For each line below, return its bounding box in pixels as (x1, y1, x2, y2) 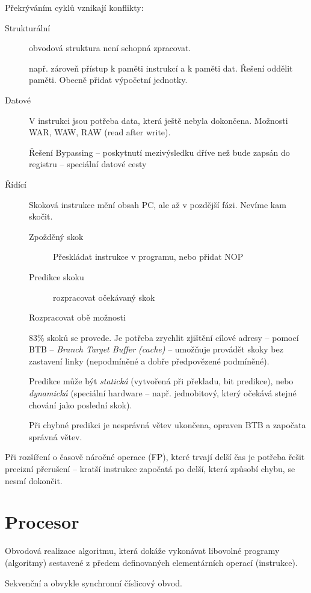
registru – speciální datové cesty (29, 158, 147, 170)
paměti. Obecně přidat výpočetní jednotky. (29, 73, 188, 86)
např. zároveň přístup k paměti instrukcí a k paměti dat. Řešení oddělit (29, 61, 293, 74)
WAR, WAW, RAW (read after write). (29, 126, 171, 138)
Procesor (5, 509, 79, 534)
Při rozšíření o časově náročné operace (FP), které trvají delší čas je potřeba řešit (5, 450, 305, 463)
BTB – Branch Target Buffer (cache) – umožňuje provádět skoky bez (29, 343, 283, 355)
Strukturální (5, 21, 51, 34)
